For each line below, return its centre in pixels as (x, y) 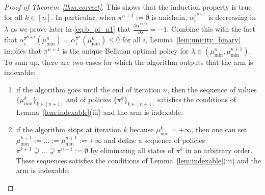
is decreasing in (232, 17)
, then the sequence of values (212, 89)
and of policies (88, 99)
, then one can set (219, 129)
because (142, 129)
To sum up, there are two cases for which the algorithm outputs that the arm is (129, 62)
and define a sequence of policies (155, 140)
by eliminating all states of (132, 150)
